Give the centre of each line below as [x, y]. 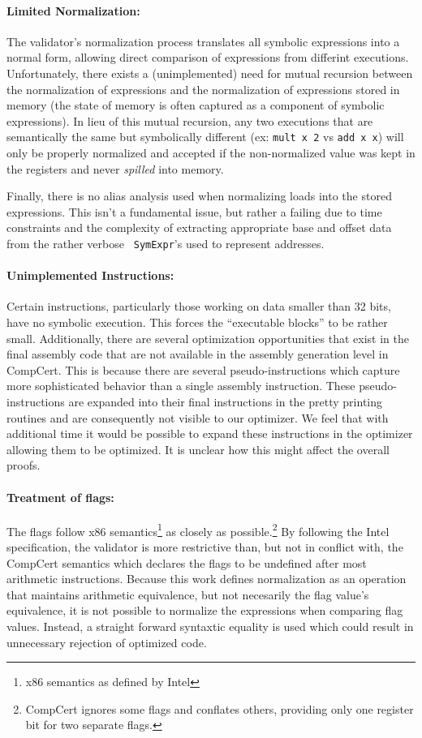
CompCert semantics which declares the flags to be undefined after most [187, 562]
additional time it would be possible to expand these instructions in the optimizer [210, 433]
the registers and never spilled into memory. [115, 168]
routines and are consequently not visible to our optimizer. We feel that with [198, 417]
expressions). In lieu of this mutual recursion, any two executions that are [190, 120]
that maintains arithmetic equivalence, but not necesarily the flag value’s [188, 594]
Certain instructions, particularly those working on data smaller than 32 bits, [199, 306]
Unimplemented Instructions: [90, 275]
